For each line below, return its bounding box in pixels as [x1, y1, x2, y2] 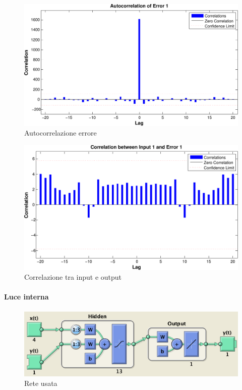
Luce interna [4, 291, 49, 302]
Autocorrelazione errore [24, 127, 97, 138]
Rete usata [24, 378, 57, 388]
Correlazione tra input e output [24, 272, 122, 282]
